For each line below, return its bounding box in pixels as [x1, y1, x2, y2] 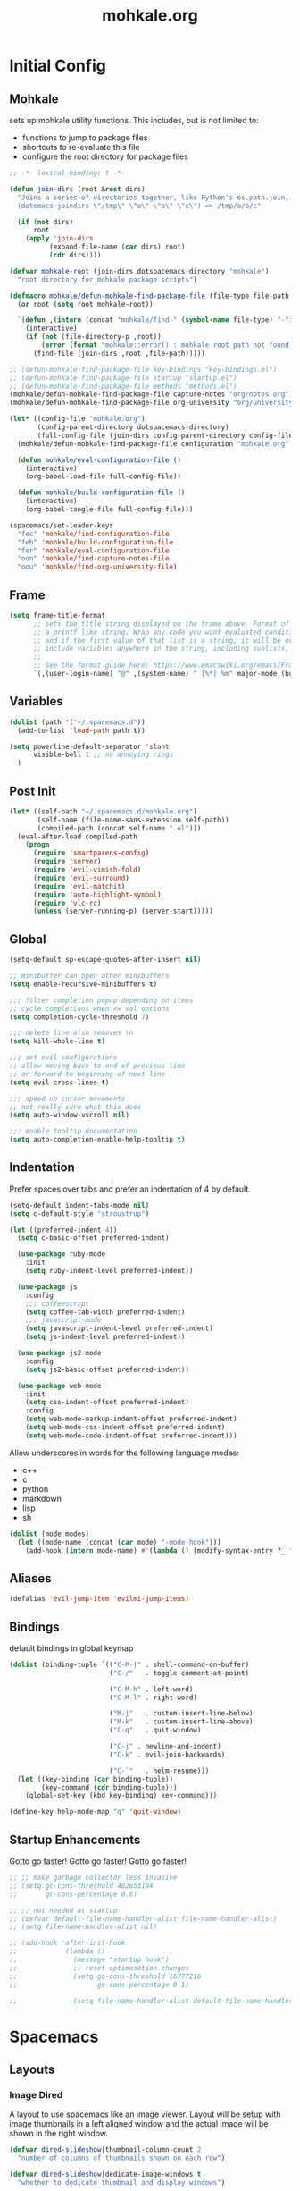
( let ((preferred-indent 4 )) [9, 1226, 118, 1235]
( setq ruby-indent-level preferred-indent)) [25, 1267, 194, 1276]
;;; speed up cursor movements [9, 1094, 126, 1103]
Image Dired [9, 2088, 63, 2101]
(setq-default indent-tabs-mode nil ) [9, 1201, 150, 1209]
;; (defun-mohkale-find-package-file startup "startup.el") [9, 373, 238, 383]
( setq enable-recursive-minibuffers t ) [9, 980, 158, 989]
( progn [25, 840, 50, 849]
